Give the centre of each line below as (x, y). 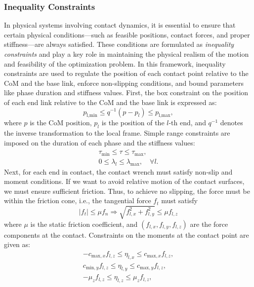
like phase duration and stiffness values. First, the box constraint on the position (126, 92)
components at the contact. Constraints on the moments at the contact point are (127, 234)
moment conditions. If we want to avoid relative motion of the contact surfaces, (124, 181)
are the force (209, 224)
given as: (17, 244)
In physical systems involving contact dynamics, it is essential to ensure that (120, 25)
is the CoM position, (61, 123)
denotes (232, 123)
